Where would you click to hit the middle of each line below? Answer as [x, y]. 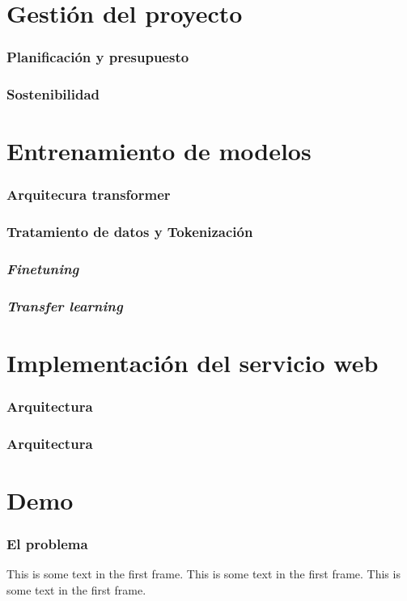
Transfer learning [65, 305]
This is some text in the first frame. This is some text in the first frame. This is [203, 574]
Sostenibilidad [53, 94]
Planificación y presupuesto [98, 57]
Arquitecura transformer [89, 195]
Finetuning [43, 269]
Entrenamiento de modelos [159, 151]
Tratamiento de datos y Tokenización [130, 232]
